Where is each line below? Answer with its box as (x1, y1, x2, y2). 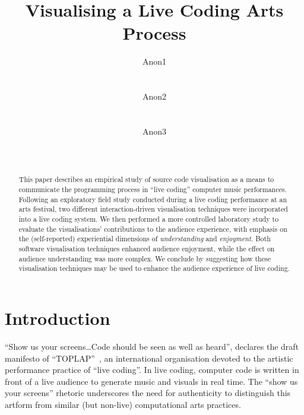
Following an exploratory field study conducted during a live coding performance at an (18, 194, 287, 204)
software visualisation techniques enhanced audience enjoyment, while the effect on (18, 244, 275, 254)
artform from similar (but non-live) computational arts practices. (5, 398, 241, 410)
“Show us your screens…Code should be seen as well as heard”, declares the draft (5, 340, 299, 352)
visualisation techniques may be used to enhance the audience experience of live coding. (18, 263, 290, 273)
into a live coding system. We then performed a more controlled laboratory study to (18, 214, 279, 224)
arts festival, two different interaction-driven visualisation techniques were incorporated (18, 204, 288, 214)
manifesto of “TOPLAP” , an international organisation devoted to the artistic (5, 352, 293, 364)
